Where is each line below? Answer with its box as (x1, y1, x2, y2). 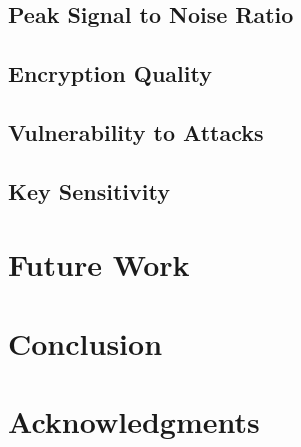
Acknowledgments (8, 401, 260, 442)
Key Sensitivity (8, 175, 170, 206)
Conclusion (8, 322, 163, 363)
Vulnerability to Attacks (8, 116, 264, 147)
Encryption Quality (8, 58, 212, 89)
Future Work (8, 244, 190, 285)
